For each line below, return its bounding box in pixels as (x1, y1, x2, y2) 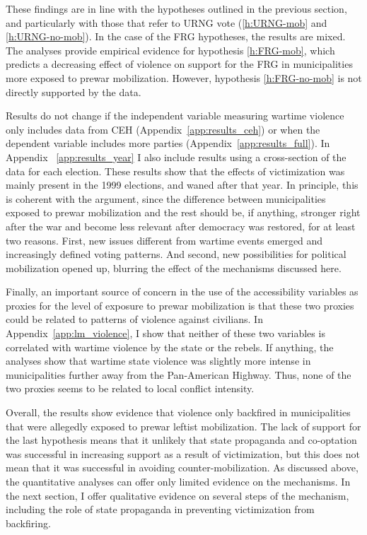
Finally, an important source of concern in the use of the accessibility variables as (6, 284, 359, 299)
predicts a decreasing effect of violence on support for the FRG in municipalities (6, 57, 353, 71)
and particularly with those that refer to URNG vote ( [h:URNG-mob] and (6, 15, 327, 30)
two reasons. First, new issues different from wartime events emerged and (6, 233, 323, 247)
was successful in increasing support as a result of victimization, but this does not (6, 446, 360, 461)
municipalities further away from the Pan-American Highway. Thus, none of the (6, 367, 351, 382)
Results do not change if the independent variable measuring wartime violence (6, 108, 344, 123)
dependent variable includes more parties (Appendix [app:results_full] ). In (6, 136, 330, 151)
